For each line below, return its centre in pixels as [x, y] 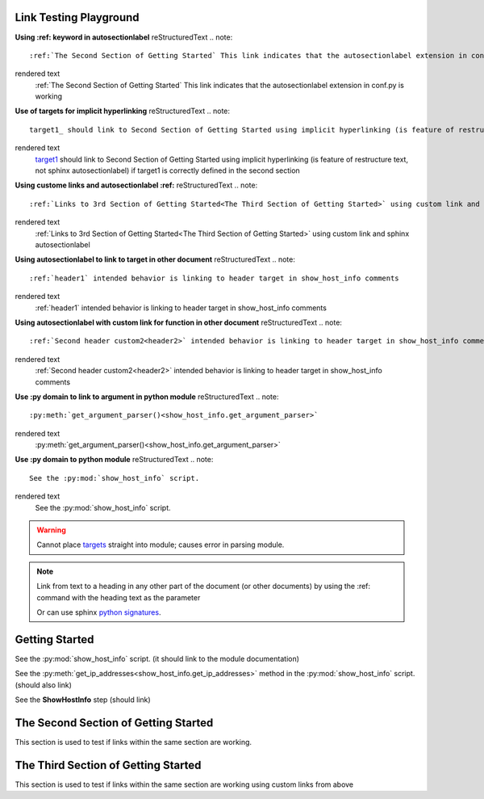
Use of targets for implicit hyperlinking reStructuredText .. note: [122, 111]
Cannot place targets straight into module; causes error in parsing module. [161, 545]
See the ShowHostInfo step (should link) [83, 700]
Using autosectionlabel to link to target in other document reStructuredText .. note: [155, 259]
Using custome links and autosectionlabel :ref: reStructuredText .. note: [136, 185]
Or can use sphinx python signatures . [99, 612]
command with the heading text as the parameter [119, 597]
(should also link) [44, 685]
